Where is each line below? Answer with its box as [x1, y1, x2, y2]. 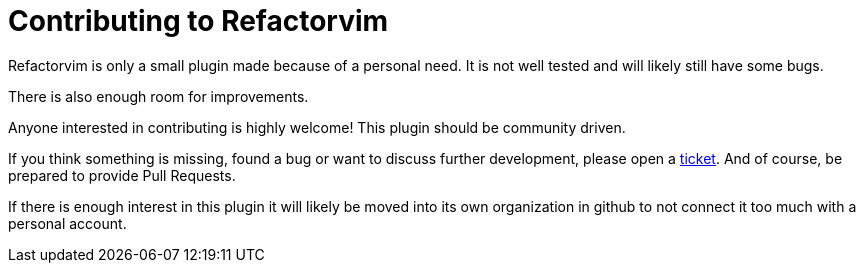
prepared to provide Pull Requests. [8, 166, 236, 184]
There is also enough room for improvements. [8, 87, 309, 105]
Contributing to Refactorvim [8, 4, 389, 38]
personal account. [8, 214, 127, 232]
